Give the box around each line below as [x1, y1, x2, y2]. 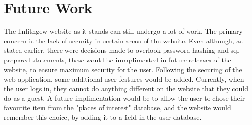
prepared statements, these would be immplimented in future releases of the [4, 54, 231, 64]
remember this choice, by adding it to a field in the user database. [4, 112, 202, 122]
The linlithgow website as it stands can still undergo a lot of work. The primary [4, 26, 243, 36]
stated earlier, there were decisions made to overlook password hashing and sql [4, 45, 239, 55]
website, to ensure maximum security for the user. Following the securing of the [4, 64, 242, 74]
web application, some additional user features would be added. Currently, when [4, 74, 244, 84]
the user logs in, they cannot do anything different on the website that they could [4, 83, 249, 93]
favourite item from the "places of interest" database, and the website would [4, 102, 231, 112]
